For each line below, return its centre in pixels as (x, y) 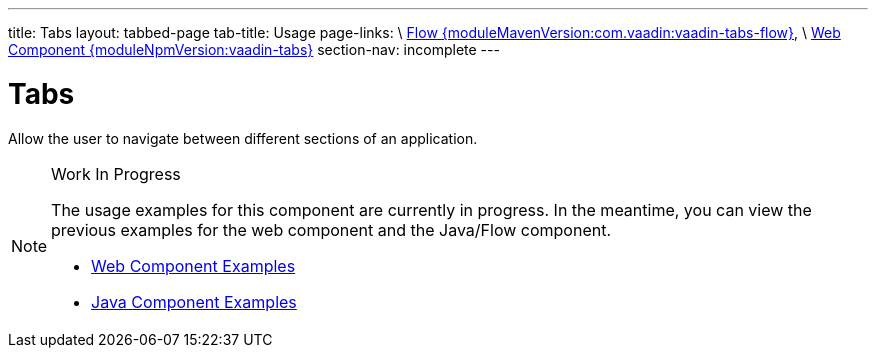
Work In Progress (116, 173)
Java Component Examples (194, 301)
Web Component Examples (193, 265)
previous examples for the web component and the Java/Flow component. (331, 229)
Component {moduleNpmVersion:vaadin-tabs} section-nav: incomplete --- (254, 49)
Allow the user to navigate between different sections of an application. (243, 138)
